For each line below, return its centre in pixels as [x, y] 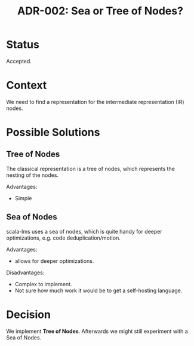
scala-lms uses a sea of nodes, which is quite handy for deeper [84, 231]
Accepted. [19, 61]
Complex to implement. [43, 284]
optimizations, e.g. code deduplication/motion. [63, 238]
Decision [28, 314]
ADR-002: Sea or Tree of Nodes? [100, 11]
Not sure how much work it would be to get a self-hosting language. [98, 290]
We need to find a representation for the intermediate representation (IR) [95, 102]
